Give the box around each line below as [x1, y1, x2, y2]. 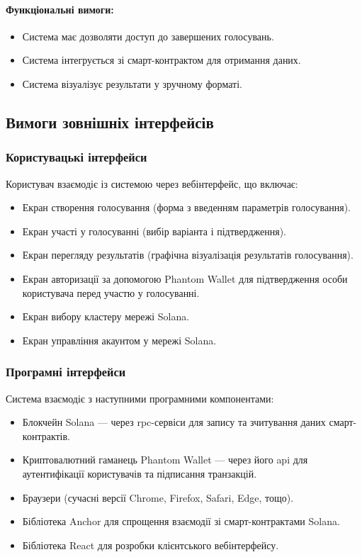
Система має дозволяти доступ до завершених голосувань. [22, 28, 274, 43]
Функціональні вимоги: [6, 1, 114, 16]
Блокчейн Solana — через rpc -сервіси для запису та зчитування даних [22, 415, 326, 429]
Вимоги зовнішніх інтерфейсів [6, 111, 214, 133]
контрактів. [22, 428, 71, 443]
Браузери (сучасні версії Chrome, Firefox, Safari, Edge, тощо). [22, 490, 294, 505]
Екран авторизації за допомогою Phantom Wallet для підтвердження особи [22, 271, 348, 286]
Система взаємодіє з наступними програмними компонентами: [6, 390, 274, 405]
